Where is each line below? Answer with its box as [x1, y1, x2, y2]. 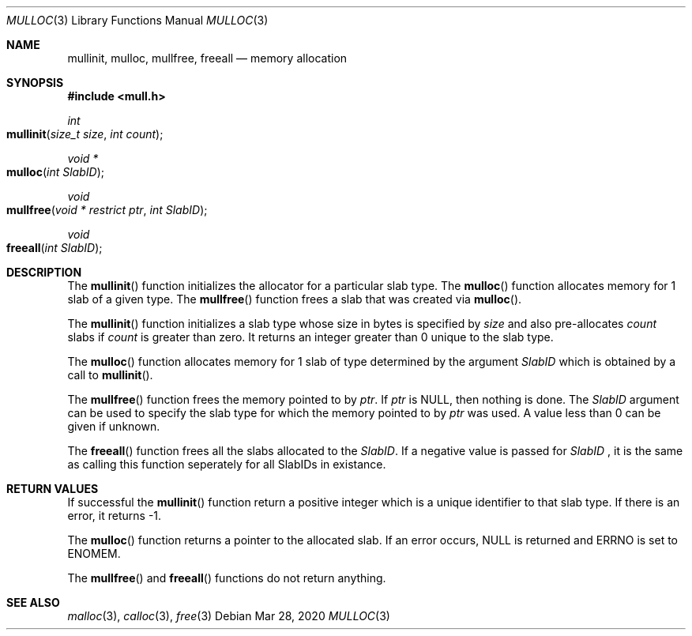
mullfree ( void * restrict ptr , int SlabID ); [6, 203, 208, 216]
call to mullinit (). [67, 368, 153, 382]
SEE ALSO [6, 596, 60, 609]
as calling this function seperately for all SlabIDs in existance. [67, 457, 386, 471]
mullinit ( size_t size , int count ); [6, 127, 164, 141]
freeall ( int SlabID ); [6, 241, 103, 254]
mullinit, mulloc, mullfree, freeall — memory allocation [67, 51, 348, 65]
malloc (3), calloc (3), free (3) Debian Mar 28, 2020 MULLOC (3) [67, 609, 390, 623]
